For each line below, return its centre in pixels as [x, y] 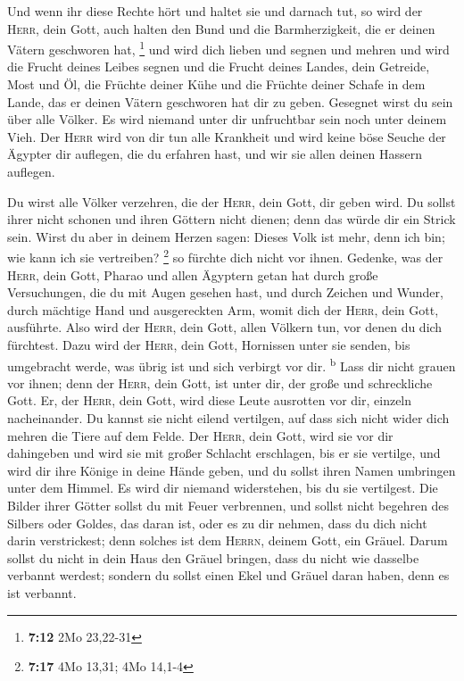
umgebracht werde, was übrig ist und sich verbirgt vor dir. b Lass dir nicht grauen [232, 364]
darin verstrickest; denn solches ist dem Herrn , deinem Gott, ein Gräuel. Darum [228, 540]
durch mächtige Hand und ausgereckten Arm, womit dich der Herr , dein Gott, [223, 309]
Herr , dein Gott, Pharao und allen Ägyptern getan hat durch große [193, 274]
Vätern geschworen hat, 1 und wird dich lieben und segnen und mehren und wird [228, 48]
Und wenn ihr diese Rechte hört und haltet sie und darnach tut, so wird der [215, 11]
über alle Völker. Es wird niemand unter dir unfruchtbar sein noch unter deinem [227, 119]
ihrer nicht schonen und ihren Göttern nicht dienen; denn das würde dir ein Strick [232, 219]
